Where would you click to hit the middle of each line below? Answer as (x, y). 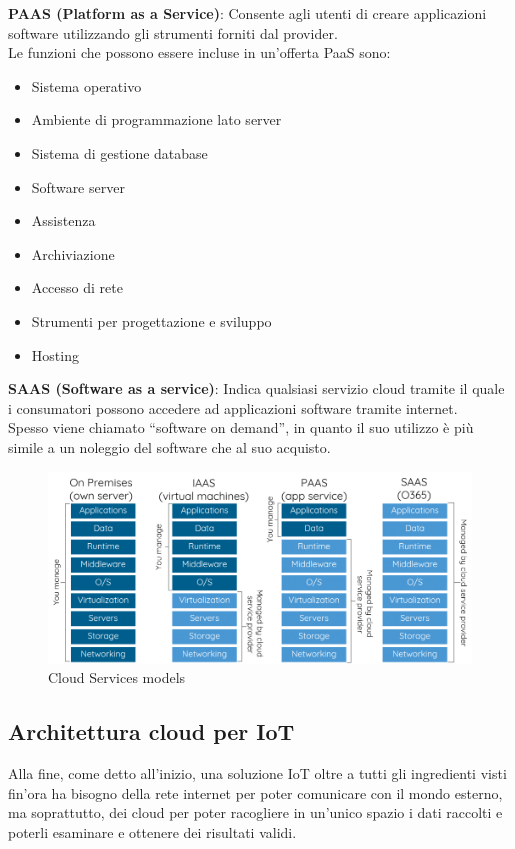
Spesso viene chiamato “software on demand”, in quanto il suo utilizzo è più (241, 427)
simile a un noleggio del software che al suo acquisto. (169, 446)
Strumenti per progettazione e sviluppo (151, 320)
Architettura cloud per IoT (151, 731)
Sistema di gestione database (119, 152)
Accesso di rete (77, 287)
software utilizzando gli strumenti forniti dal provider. (173, 32)
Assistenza (63, 220)
